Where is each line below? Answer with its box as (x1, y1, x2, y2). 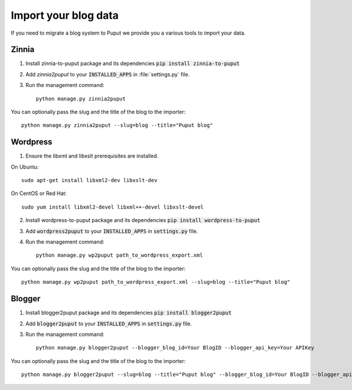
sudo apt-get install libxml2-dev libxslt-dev (21, 177, 158, 184)
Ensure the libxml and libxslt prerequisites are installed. (25, 153, 158, 160)
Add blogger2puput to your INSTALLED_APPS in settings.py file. (25, 320, 192, 327)
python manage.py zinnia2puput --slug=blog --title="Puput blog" (21, 122, 214, 129)
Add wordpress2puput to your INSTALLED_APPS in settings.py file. (25, 227, 198, 234)
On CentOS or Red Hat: (11, 190, 67, 197)
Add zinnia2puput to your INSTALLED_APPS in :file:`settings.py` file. (25, 70, 190, 78)
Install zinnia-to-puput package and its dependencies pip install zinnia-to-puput (25, 60, 240, 67)
